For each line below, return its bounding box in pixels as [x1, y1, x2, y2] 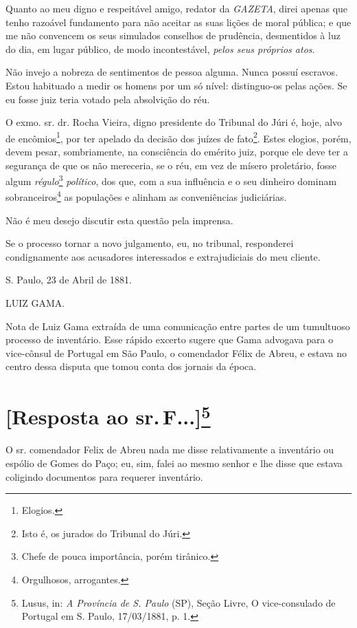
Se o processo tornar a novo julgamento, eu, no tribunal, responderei [5, 236, 294, 250]
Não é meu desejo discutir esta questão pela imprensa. [5, 213, 233, 227]
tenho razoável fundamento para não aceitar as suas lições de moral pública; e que [5, 14, 352, 29]
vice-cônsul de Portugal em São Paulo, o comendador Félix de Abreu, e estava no [5, 345, 347, 360]
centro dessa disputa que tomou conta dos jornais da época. [5, 359, 257, 373]
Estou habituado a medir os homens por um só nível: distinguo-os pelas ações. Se [5, 78, 347, 92]
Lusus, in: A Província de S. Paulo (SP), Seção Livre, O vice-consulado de [21, 595, 336, 609]
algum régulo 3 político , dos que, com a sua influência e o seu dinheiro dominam [5, 172, 337, 188]
